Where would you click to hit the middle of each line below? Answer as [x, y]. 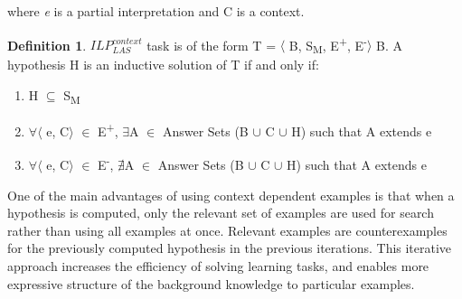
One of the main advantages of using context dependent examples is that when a [231, 195]
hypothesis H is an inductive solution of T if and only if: [163, 65]
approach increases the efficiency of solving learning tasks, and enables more [218, 265]
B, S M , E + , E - [328, 45]
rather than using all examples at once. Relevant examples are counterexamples [227, 230]
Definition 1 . [47, 45]
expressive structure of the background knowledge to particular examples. [211, 283]
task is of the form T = [212, 45]
